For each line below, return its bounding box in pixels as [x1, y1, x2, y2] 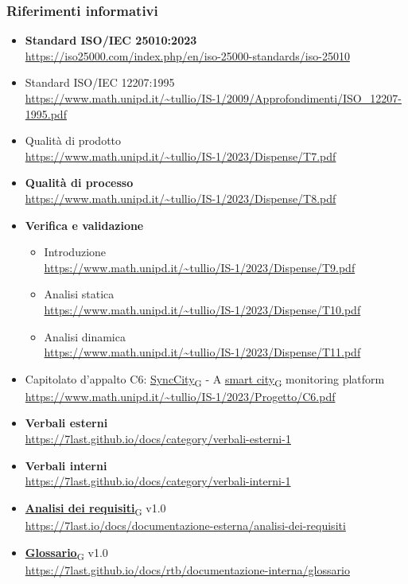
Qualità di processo [25, 174, 134, 191]
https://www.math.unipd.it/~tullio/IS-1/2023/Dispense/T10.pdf [44, 301, 361, 317]
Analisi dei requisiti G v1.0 [25, 499, 166, 518]
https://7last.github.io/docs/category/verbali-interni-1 [25, 473, 291, 489]
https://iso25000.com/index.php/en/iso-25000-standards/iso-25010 [25, 47, 350, 64]
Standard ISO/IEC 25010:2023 [25, 32, 197, 49]
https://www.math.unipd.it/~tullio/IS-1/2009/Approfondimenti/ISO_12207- [25, 90, 402, 106]
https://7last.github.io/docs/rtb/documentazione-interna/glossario [25, 561, 350, 578]
